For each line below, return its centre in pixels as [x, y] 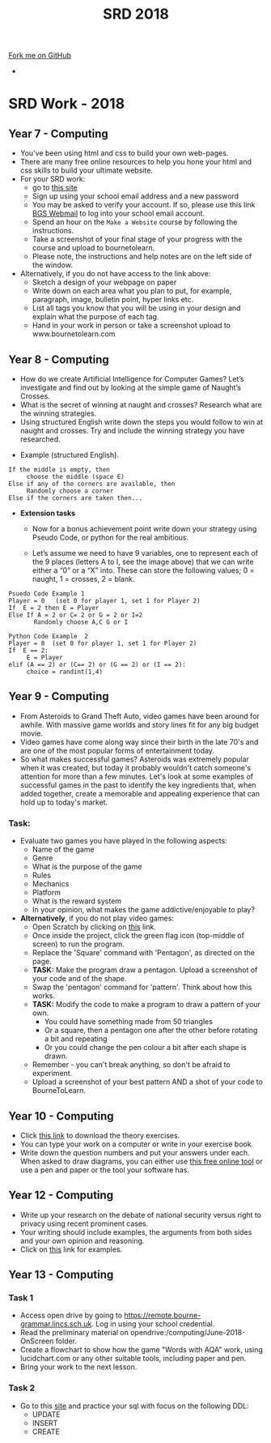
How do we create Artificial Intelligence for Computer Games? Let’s [132, 379]
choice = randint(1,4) [65, 672]
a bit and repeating [76, 1039]
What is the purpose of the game [87, 867]
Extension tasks [48, 513]
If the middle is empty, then [59, 470]
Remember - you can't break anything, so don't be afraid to [131, 1065]
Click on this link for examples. [71, 1249]
